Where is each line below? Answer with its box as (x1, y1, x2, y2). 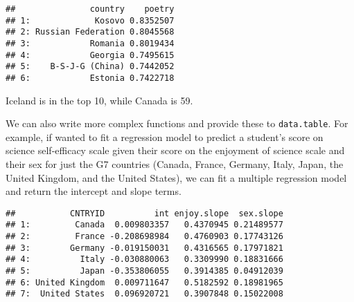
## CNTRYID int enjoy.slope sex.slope (6, 208, 283, 218)
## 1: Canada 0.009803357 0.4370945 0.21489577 (6, 220, 283, 230)
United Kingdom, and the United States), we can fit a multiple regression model (6, 170, 347, 185)
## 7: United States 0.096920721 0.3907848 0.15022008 (6, 289, 283, 299)
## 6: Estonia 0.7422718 (6, 73, 175, 83)
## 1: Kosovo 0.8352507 (6, 15, 175, 26)
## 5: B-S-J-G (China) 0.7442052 (6, 62, 175, 72)
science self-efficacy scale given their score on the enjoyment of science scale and (6, 143, 345, 158)
